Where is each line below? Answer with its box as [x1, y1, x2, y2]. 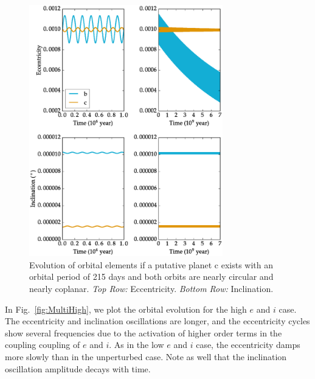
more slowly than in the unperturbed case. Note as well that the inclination [5, 350, 287, 363]
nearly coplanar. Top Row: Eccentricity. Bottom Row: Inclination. [29, 282, 274, 295]
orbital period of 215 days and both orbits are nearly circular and [29, 270, 274, 283]
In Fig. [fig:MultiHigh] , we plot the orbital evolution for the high [5, 302, 247, 315]
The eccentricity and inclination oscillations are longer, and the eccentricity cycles [5, 315, 310, 327]
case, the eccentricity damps [196, 338, 300, 351]
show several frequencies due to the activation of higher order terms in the [5, 326, 282, 339]
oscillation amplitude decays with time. [5, 362, 151, 375]
